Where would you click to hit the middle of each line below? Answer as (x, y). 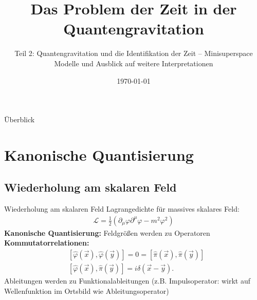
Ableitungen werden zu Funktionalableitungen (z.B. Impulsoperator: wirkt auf (127, 281)
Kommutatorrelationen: (47, 243)
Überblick (20, 119)
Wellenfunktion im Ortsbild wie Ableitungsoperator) (87, 290)
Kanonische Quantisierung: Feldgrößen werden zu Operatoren (107, 232)
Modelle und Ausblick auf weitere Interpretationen (134, 63)
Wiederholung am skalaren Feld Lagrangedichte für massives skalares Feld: (122, 209)
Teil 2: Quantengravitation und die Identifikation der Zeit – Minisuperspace (134, 53)
